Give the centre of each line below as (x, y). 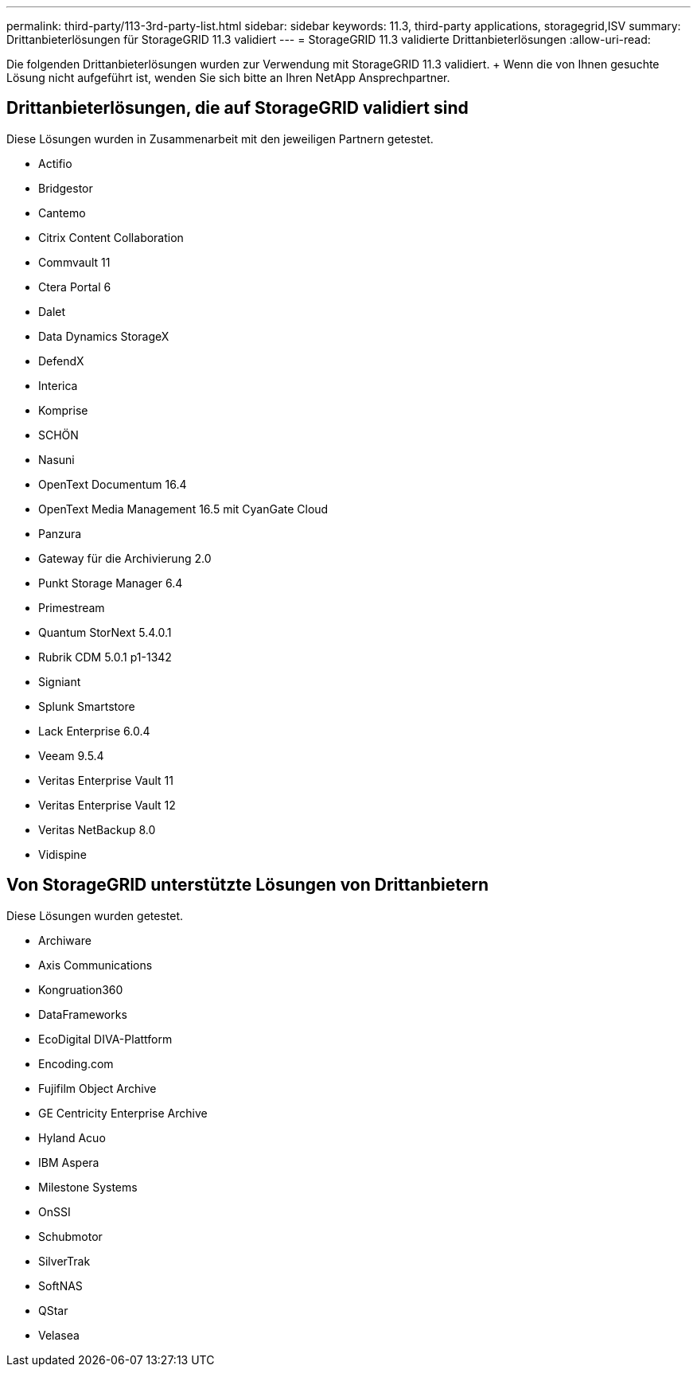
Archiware (65, 940)
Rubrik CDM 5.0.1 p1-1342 (105, 657)
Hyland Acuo (72, 1137)
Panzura (60, 533)
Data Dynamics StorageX (104, 336)
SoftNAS (60, 1285)
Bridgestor (66, 188)
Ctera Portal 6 (75, 287)
